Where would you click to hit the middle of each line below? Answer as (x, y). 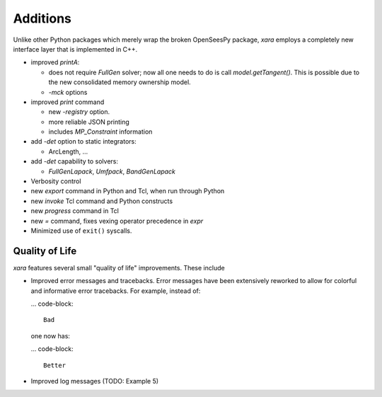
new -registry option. (79, 112)
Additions (42, 18)
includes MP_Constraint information (100, 132)
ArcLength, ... (68, 151)
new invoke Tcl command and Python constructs (102, 201)
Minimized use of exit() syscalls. (81, 231)
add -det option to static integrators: (84, 142)
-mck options (68, 92)
